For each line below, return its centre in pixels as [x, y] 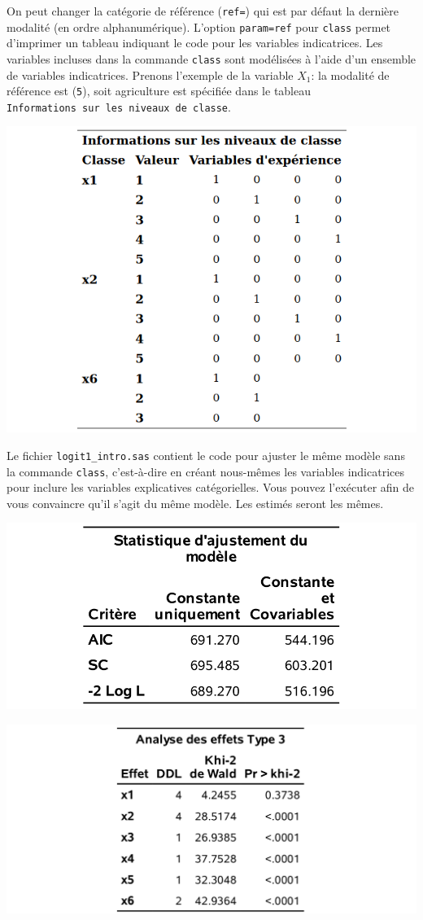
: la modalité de [350, 74]
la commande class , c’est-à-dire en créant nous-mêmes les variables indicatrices [205, 471]
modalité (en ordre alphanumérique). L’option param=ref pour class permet [199, 26]
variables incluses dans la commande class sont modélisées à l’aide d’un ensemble [211, 58]
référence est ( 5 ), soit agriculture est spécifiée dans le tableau [159, 91]
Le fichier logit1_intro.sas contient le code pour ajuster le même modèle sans [206, 455]
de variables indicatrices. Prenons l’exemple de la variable [150, 74]
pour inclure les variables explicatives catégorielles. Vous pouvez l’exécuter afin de [211, 487]
